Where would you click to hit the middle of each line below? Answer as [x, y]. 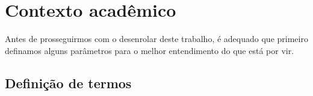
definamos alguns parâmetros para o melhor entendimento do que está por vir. [150, 50]
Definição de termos [68, 82]
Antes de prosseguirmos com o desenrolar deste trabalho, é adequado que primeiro [156, 39]
